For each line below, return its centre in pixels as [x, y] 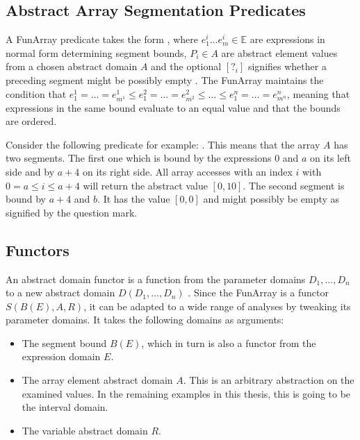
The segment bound [64, 342]
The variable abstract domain [85, 430]
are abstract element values [279, 52]
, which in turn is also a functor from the [229, 342]
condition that [36, 93]
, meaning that [318, 93]
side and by [30, 171]
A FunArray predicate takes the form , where [102, 39]
